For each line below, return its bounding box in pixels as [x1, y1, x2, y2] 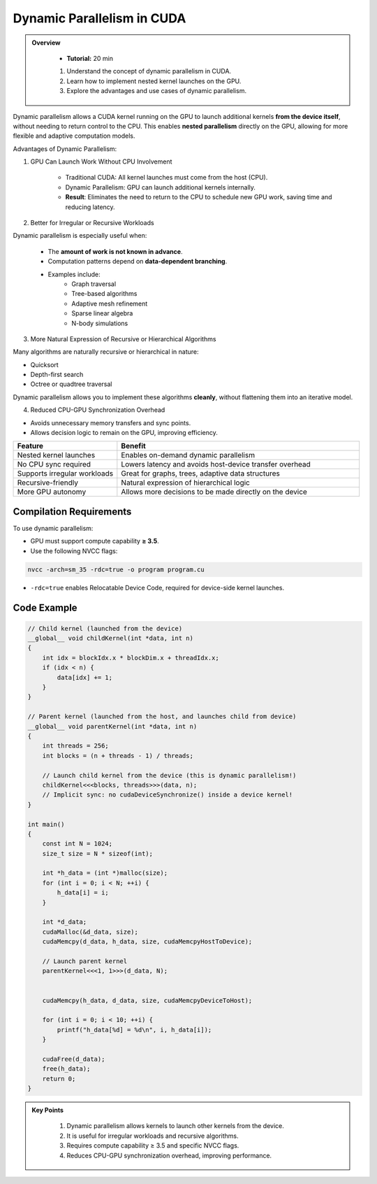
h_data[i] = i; [57, 889, 110, 897]
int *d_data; [42, 918, 87, 926]
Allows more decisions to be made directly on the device [121, 487, 307, 497]
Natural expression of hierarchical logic [121, 478, 251, 487]
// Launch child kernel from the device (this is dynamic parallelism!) [42, 771, 297, 779]
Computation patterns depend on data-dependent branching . [47, 257, 228, 266]
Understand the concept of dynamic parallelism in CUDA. [66, 67, 232, 76]
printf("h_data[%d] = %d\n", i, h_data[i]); [57, 1025, 212, 1034]
